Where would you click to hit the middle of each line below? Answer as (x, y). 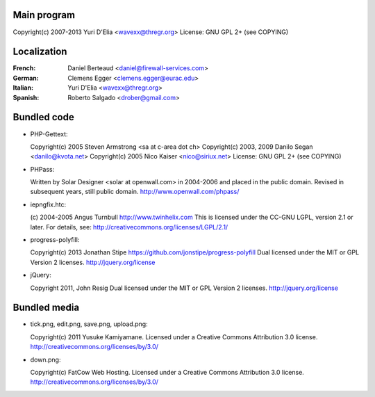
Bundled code (43, 117)
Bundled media (46, 308)
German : (26, 78)
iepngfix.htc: (48, 204)
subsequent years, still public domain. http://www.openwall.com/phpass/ (135, 192)
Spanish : (26, 97)
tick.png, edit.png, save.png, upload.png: (89, 324)
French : (24, 68)
